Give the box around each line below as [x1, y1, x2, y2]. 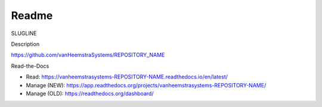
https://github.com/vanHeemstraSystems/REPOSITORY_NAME [11, 51, 165, 59]
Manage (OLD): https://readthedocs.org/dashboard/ [26, 90, 154, 97]
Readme [11, 9, 53, 22]
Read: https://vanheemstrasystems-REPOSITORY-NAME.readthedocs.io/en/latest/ [26, 73, 228, 80]
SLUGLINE [11, 30, 37, 37]
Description [11, 40, 40, 48]
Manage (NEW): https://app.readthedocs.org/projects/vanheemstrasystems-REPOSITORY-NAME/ [26, 81, 267, 89]
